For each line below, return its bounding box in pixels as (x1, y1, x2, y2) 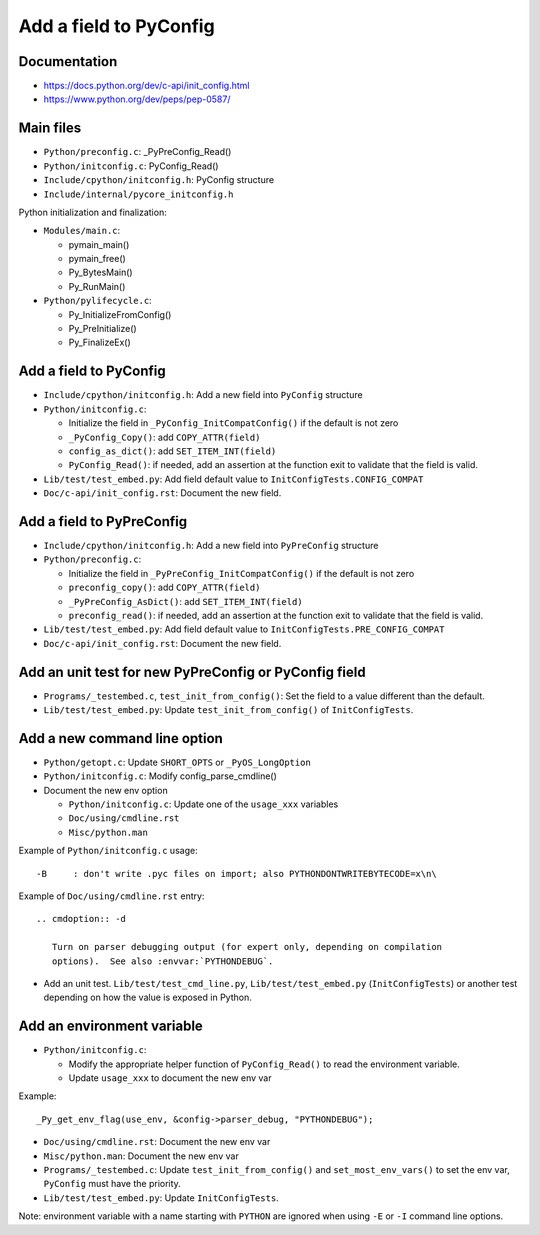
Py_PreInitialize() (68, 323, 137, 335)
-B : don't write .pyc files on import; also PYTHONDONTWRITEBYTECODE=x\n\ (36, 868, 437, 879)
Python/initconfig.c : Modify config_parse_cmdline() (43, 770, 277, 782)
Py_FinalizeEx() (68, 336, 132, 349)
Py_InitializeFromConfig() (68, 308, 172, 320)
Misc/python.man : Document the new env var (43, 1150, 239, 1162)
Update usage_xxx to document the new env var (68, 1072, 272, 1084)
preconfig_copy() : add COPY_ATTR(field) (68, 581, 261, 594)
